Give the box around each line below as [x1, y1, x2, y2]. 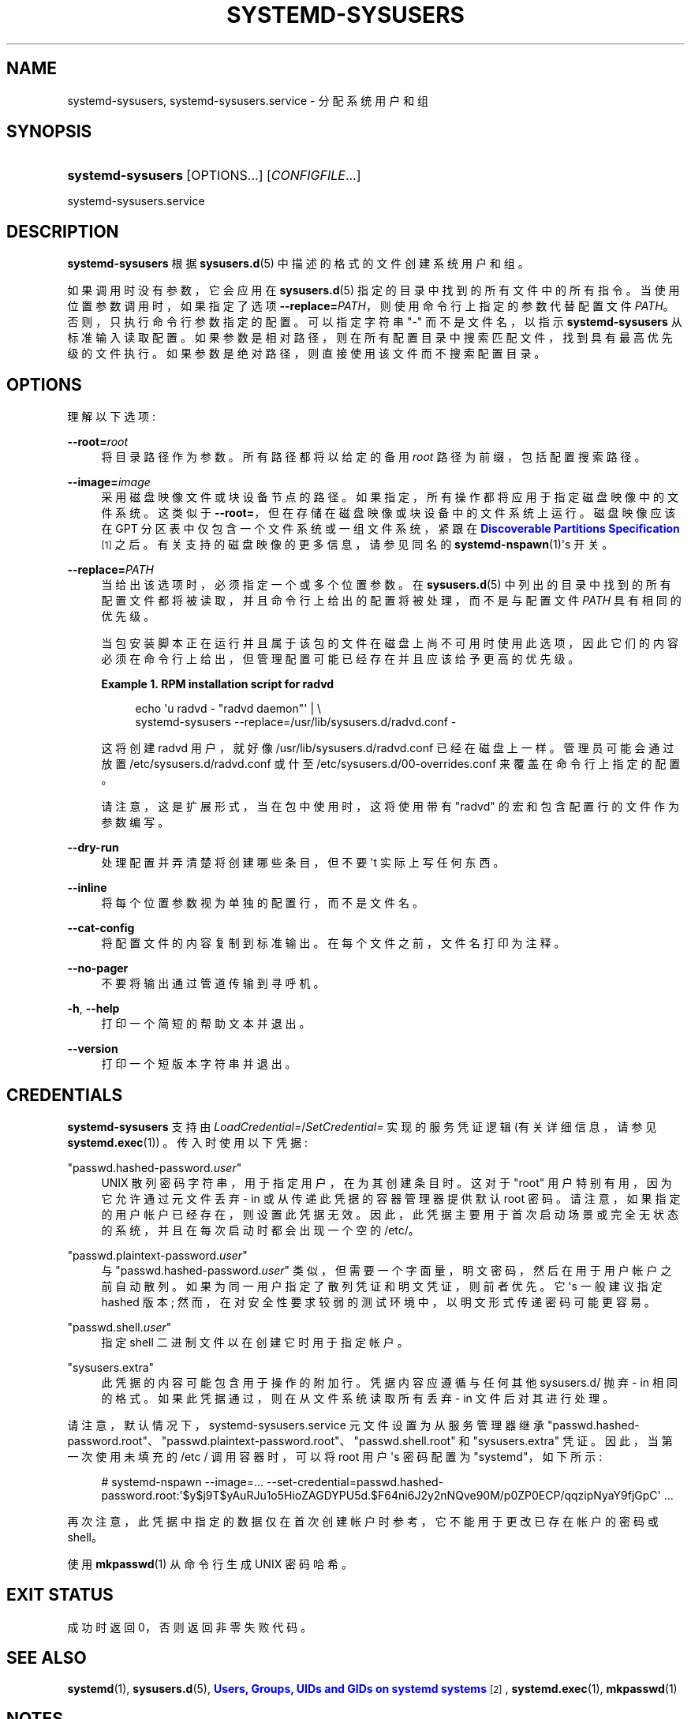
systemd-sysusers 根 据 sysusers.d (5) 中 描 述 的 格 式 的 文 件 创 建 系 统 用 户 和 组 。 [67, 257, 529, 271]
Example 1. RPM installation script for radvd [101, 677, 334, 691]
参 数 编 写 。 [101, 815, 170, 830]
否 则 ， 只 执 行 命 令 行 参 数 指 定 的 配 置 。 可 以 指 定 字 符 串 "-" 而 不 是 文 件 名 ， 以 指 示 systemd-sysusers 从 [67, 315, 682, 329]
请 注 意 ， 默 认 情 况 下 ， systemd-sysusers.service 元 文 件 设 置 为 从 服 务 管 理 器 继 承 [67, 1418, 545, 1432]
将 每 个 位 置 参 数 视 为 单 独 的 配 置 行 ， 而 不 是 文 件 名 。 [101, 896, 424, 910]
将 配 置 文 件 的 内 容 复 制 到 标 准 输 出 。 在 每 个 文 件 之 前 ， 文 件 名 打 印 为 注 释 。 [101, 936, 566, 950]
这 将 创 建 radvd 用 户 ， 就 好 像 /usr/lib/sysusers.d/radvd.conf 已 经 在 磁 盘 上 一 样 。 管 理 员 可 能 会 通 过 [101, 741, 674, 755]
